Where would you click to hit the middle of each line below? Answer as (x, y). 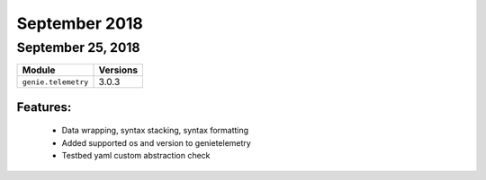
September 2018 (80, 23)
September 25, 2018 (78, 47)
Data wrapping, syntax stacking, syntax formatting (155, 131)
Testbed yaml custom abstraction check (136, 156)
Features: (44, 107)
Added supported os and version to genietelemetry (156, 142)
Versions (118, 70)
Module (39, 70)
